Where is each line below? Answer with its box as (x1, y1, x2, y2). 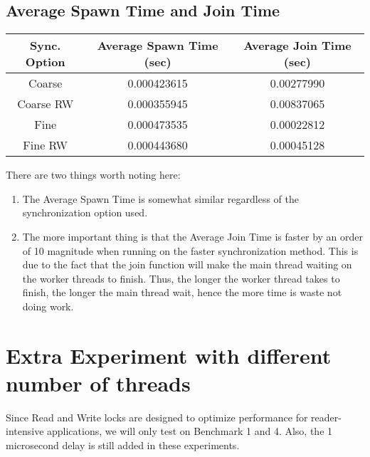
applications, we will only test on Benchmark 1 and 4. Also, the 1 (47, 424, 333, 438)
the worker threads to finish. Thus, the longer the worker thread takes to (22, 270, 340, 285)
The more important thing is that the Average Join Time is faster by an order (22, 228, 363, 243)
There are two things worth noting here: (6, 167, 181, 182)
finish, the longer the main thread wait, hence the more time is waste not (22, 285, 342, 300)
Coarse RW (17, 95, 74, 112)
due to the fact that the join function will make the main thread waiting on (22, 257, 352, 272)
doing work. (22, 298, 74, 313)
